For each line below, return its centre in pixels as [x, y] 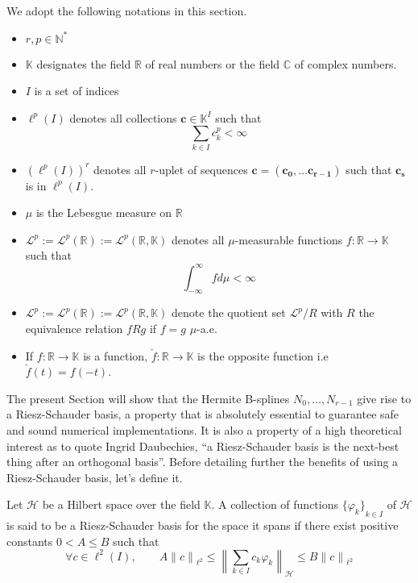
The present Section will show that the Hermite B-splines [148, 398]
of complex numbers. [346, 63]
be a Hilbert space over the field [121, 504]
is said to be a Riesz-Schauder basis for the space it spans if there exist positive [203, 525]
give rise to [384, 398]
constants [30, 541]
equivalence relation [74, 328]
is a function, [116, 355]
